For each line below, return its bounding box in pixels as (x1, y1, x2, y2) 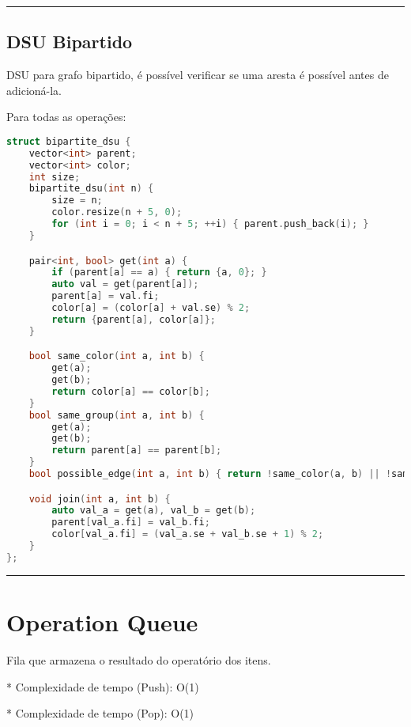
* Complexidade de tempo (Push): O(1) (6, 678, 199, 695)
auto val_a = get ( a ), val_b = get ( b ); (51, 505, 256, 517)
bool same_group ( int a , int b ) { (28, 409, 205, 421)
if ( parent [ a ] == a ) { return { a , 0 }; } (51, 267, 267, 278)
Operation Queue (6, 606, 198, 638)
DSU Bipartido (6, 29, 133, 54)
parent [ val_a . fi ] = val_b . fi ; (51, 517, 210, 528)
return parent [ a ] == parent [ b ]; (51, 445, 222, 456)
